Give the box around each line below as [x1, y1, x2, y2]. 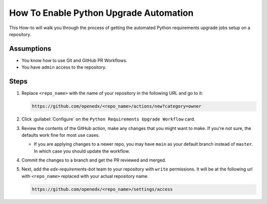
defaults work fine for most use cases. [21, 132, 100, 138]
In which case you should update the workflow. [34, 148, 130, 154]
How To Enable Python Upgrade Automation [9, 7, 194, 18]
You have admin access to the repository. [21, 64, 106, 70]
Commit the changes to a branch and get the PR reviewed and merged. [21, 157, 167, 163]
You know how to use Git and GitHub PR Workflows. [21, 57, 128, 63]
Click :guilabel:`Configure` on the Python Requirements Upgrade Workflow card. [21, 116, 195, 122]
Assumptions [9, 44, 51, 53]
